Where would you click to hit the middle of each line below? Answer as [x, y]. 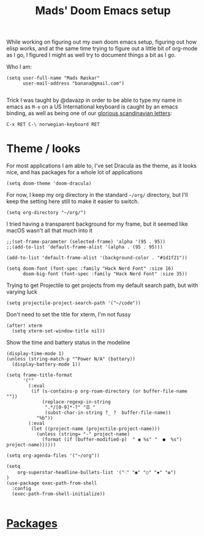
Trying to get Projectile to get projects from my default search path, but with [102, 285]
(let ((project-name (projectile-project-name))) [96, 429]
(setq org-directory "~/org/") [46, 213]
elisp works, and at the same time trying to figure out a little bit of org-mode [102, 48]
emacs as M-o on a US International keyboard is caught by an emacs [92, 107]
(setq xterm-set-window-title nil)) [59, 331]
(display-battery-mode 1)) [46, 365]
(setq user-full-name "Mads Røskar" [53, 78]
